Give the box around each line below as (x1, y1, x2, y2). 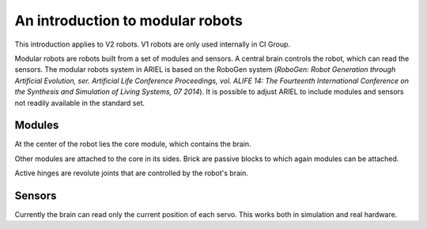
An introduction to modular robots (14, 12, 243, 29)
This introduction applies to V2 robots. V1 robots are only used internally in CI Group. (14, 39, 291, 49)
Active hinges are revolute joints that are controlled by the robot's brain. (14, 168, 249, 178)
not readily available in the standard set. (14, 98, 145, 107)
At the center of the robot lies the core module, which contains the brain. (14, 139, 252, 149)
